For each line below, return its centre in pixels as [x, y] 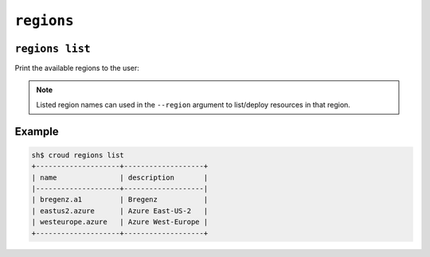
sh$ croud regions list [78, 155]
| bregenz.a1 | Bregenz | [120, 200]
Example [37, 131]
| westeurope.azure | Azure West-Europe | [120, 222]
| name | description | [120, 177]
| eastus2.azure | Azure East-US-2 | [120, 210]
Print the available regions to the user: [77, 68]
